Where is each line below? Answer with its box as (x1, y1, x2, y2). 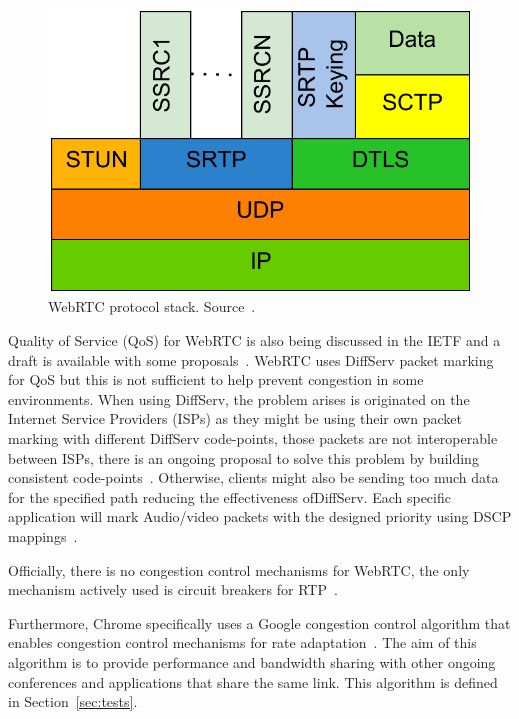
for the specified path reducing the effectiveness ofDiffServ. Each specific (8, 486, 451, 507)
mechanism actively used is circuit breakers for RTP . (8, 579, 338, 600)
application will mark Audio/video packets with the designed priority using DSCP (8, 506, 512, 527)
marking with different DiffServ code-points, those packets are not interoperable (8, 428, 498, 449)
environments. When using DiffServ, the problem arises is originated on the (8, 388, 470, 409)
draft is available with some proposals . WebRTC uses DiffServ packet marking (8, 349, 494, 370)
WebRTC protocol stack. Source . (48, 296, 256, 317)
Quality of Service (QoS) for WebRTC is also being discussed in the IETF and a (8, 330, 501, 351)
